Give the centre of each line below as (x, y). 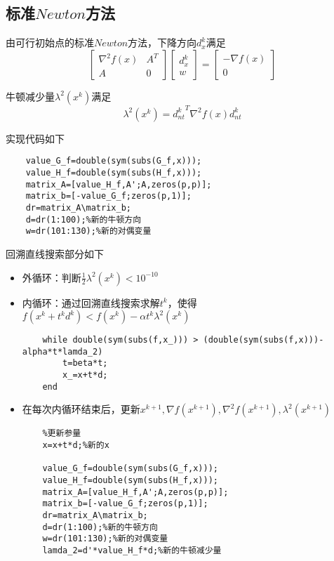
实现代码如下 (35, 138)
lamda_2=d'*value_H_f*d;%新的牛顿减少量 (132, 551)
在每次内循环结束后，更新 (81, 409)
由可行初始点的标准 (50, 42)
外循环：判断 (52, 277)
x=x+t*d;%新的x (76, 445)
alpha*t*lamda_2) (62, 351)
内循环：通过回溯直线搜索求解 (91, 302)
